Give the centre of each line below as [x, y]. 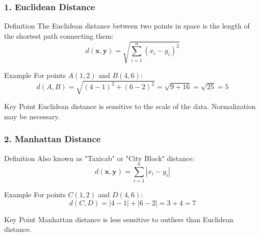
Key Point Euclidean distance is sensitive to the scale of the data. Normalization [130, 106]
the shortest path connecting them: [59, 35]
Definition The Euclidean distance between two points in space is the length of [127, 26]
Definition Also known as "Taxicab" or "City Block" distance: [99, 158]
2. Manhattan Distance [53, 139]
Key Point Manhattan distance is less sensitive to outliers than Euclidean [119, 219]
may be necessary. [32, 116]
